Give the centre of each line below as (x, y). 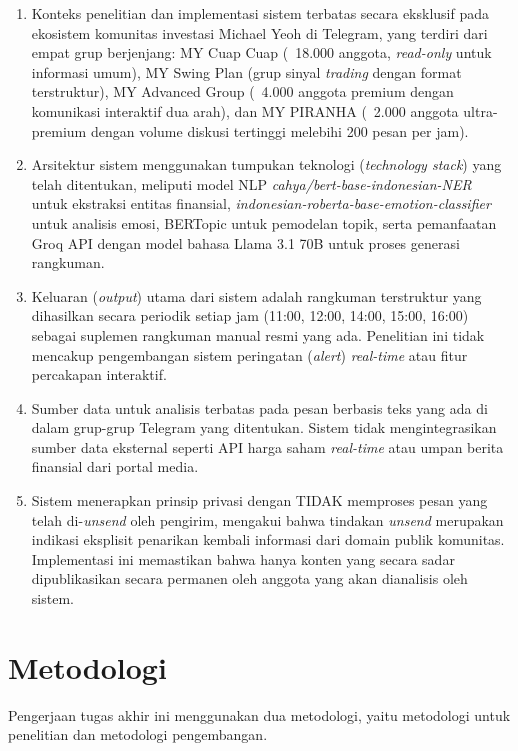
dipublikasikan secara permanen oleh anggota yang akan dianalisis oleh (249, 578)
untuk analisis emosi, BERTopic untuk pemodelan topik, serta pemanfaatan (264, 222)
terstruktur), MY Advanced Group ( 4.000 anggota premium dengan (242, 91)
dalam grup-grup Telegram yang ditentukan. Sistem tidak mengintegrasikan (264, 427)
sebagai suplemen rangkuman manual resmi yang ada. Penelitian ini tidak (258, 334)
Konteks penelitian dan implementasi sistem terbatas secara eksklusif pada (260, 13)
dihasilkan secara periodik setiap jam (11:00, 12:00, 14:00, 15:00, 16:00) (250, 315)
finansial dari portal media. (115, 466)
